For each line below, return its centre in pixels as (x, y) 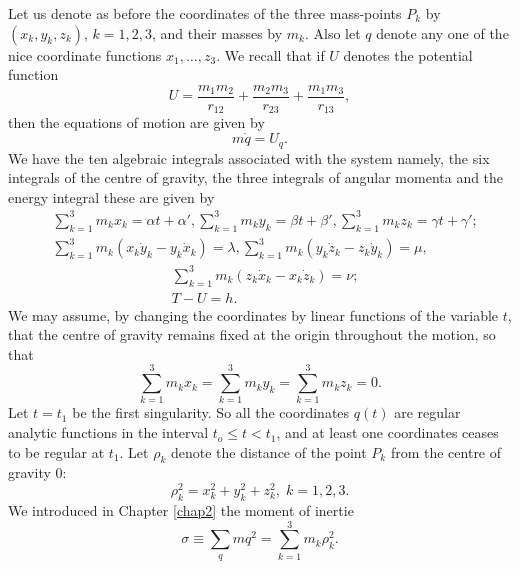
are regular (427, 412)
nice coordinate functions (85, 54)
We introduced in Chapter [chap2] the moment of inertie (181, 509)
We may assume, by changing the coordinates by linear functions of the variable (253, 314)
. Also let (333, 32)
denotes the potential (408, 54)
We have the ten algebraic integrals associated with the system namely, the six (249, 157)
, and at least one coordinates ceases (387, 432)
